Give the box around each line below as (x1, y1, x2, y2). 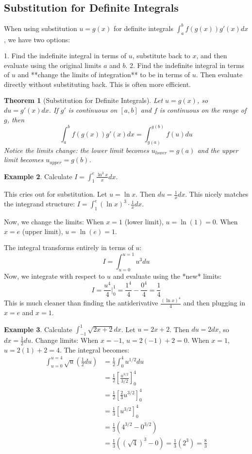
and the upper (197, 145, 238, 155)
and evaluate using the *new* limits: (113, 271, 222, 281)
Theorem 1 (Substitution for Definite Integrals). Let (4, 95, 163, 105)
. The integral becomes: (59, 344, 130, 354)
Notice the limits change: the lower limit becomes (4, 145, 149, 155)
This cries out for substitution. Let (4, 189, 107, 199)
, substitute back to (132, 50, 190, 61)
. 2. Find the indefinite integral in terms (125, 60, 245, 70)
